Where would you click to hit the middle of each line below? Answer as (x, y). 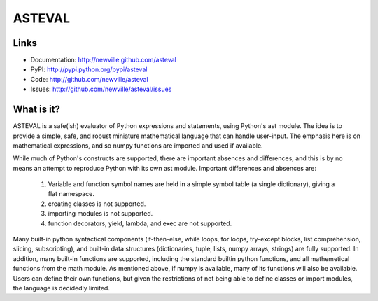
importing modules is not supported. (100, 213)
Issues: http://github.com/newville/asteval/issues (101, 89)
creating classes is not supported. (97, 204)
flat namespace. (71, 194)
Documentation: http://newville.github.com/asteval (103, 60)
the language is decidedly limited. (61, 288)
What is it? (37, 110)
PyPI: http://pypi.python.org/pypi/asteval (89, 69)
